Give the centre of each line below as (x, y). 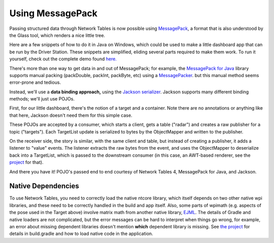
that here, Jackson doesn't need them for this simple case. (71, 115)
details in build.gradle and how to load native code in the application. (81, 234)
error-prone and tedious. (35, 82)
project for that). (26, 162)
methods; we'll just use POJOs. (42, 99)
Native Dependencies (44, 186)
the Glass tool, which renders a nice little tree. (57, 35)
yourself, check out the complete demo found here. (63, 59)
